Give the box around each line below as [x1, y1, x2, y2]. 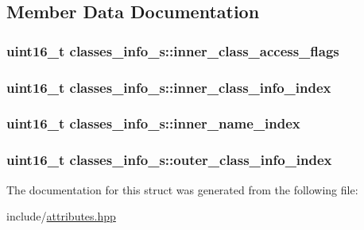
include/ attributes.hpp [6, 208, 116, 224]
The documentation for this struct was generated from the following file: [6, 181, 358, 197]
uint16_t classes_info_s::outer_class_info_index [6, 150, 332, 170]
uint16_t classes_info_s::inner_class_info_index [6, 77, 331, 97]
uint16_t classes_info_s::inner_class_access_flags [6, 40, 339, 60]
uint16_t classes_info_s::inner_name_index [6, 113, 300, 133]
